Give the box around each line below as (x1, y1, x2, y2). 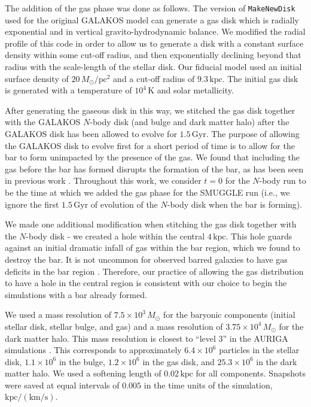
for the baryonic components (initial (163, 308, 295, 321)
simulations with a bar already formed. (5, 288, 147, 300)
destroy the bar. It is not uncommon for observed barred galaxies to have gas (5, 253, 288, 265)
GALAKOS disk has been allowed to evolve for (5, 127, 177, 139)
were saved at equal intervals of (5, 378, 120, 391)
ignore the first (5, 198, 59, 210)
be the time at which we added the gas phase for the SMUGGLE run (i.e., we (5, 186, 290, 198)
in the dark (256, 355, 297, 367)
